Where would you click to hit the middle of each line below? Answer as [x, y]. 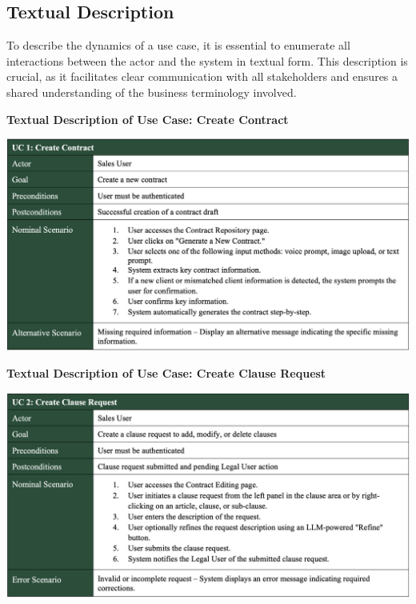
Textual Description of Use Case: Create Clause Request [166, 373]
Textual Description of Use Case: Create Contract [148, 119]
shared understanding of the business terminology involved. [152, 92]
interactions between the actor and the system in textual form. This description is [207, 60]
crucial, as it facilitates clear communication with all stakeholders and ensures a [202, 76]
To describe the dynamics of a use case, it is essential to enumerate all [178, 45]
